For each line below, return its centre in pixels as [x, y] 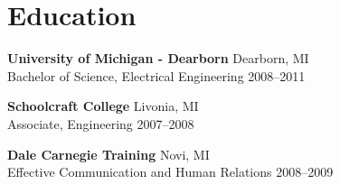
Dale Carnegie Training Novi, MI [109, 154]
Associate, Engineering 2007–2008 [101, 123]
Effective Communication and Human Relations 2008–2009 [170, 172]
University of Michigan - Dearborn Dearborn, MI [158, 58]
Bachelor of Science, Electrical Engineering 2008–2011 [156, 75]
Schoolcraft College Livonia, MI [103, 106]
